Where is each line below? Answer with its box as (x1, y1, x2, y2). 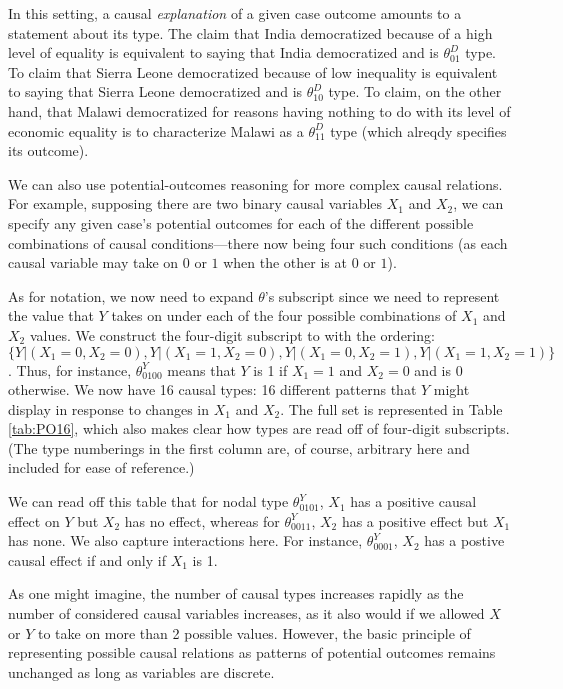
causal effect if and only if (8, 549, 166, 570)
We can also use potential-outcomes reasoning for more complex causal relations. (8, 173, 503, 194)
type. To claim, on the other (328, 81, 502, 102)
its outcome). (8, 140, 89, 161)
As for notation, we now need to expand (8, 285, 254, 306)
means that (167, 359, 236, 380)
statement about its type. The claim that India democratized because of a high (8, 22, 493, 43)
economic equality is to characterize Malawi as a (8, 120, 304, 141)
